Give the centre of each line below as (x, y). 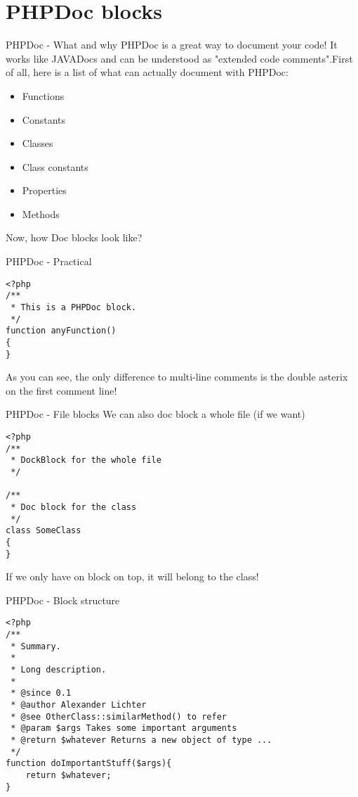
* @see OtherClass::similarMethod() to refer (119, 716)
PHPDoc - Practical (49, 261)
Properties (44, 190)
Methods (41, 213)
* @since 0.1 (41, 693)
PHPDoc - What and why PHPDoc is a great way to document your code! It (172, 45)
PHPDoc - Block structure (63, 600)
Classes (38, 143)
